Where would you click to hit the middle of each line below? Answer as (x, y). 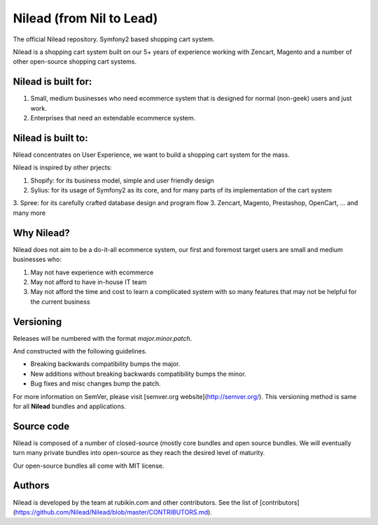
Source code (41, 426)
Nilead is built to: (50, 138)
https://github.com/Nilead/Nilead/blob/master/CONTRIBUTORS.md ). (114, 512)
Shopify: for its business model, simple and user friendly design (122, 180)
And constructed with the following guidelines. (80, 351)
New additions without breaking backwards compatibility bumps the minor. (138, 374)
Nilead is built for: (52, 82)
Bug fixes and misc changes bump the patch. (96, 384)
